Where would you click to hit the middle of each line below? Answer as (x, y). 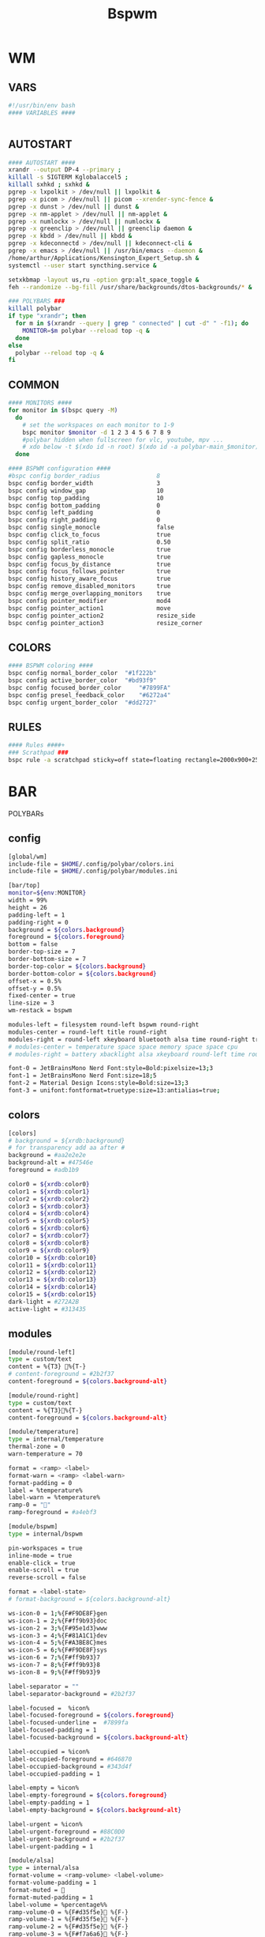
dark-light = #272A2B (44, 1302)
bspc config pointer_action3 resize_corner (105, 623)
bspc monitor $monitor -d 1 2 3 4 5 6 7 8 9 (97, 432)
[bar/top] (24, 886)
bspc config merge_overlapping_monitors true (90, 594)
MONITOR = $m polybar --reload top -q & (86, 330)
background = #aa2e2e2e (47, 1155)
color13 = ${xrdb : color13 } (52, 1280)
